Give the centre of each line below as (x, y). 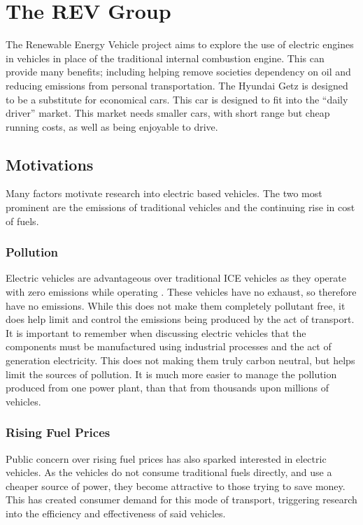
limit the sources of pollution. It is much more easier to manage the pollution (171, 374)
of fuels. (22, 221)
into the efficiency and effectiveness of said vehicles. (116, 513)
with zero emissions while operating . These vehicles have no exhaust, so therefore (181, 292)
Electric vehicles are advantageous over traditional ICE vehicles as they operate (176, 278)
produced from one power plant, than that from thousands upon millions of (168, 388)
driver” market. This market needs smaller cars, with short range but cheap (168, 113)
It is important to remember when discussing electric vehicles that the (156, 332)
